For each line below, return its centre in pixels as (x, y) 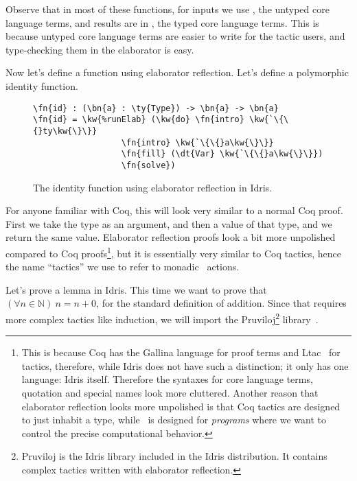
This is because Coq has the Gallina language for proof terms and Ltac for (181, 352)
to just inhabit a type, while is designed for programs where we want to (174, 420)
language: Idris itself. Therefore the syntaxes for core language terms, (167, 379)
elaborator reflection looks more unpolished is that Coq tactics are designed (181, 406)
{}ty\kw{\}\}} (65, 131)
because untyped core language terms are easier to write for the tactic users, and (175, 36)
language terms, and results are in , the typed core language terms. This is (162, 22)
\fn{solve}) (148, 165)
